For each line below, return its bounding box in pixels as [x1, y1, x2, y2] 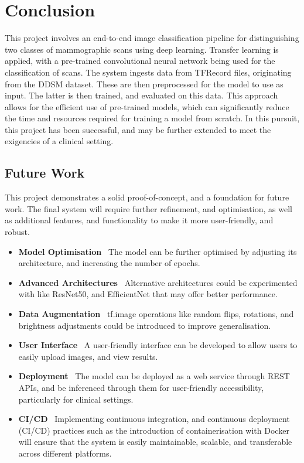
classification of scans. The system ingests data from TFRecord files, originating [5, 66, 292, 78]
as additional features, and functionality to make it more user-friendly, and [5, 214, 274, 226]
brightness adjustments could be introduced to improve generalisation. [18, 319, 271, 331]
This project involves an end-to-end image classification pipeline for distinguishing [5, 32, 299, 44]
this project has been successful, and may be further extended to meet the [5, 123, 271, 135]
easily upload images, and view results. [18, 350, 158, 362]
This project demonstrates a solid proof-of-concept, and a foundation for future [5, 191, 289, 203]
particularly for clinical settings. [18, 393, 134, 405]
